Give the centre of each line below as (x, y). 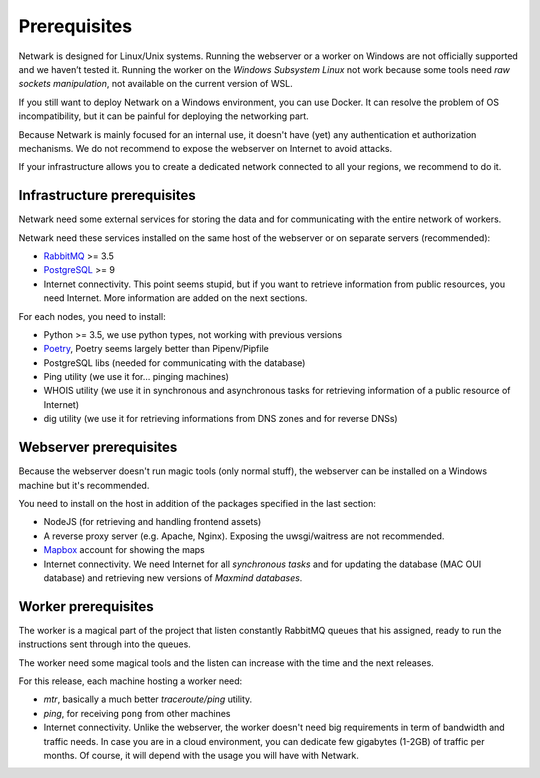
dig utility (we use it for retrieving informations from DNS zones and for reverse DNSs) (221, 419)
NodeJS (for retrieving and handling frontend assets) (152, 522)
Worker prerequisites (86, 606)
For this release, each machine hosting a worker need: (130, 681)
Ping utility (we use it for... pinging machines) (136, 377)
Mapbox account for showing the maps (124, 550)
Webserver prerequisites (98, 447)
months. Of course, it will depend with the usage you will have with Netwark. (201, 755)
